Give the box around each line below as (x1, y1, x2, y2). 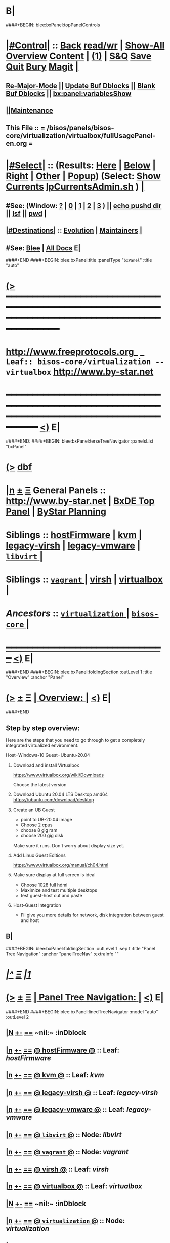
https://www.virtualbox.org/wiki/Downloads (13, 772, 104, 778)
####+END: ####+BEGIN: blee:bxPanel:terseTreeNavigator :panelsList (6, 438, 154, 444)
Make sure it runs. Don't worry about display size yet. (13, 843, 124, 849)
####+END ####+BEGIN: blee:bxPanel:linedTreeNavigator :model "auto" (6, 1008, 158, 1015)
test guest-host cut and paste (20, 893, 82, 899)
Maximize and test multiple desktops (20, 887, 98, 893)
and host (20, 917, 39, 924)
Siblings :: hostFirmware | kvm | (6, 529, 142, 540)
